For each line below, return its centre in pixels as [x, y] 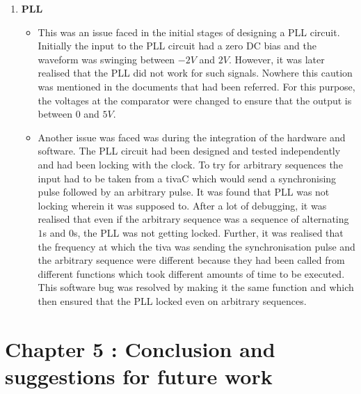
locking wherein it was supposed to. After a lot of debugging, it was [182, 205]
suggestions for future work [139, 376]
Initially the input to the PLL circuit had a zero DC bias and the [177, 46]
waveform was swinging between [106, 59]
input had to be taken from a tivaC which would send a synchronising [187, 178]
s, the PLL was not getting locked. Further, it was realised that [209, 232]
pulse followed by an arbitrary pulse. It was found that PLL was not [184, 192]
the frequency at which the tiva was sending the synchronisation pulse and [196, 246]
